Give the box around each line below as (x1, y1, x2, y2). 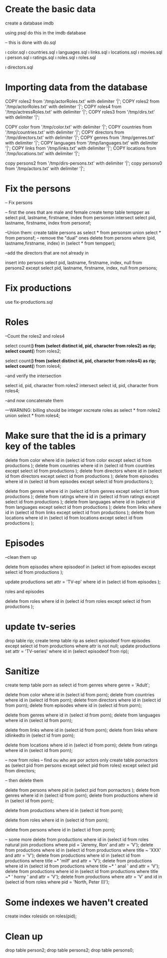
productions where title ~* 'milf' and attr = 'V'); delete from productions (5, 858, 152, 864)
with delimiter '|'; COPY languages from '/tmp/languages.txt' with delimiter (5, 140, 159, 146)
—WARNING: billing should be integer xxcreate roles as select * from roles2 (5, 407, 161, 413)
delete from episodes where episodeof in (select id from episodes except (5, 564, 156, 570)
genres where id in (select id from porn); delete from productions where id (5, 792, 158, 798)
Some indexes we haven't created (5, 896, 149, 908)
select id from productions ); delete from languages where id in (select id (5, 499, 155, 505)
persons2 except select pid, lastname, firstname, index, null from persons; (5, 265, 158, 271)
